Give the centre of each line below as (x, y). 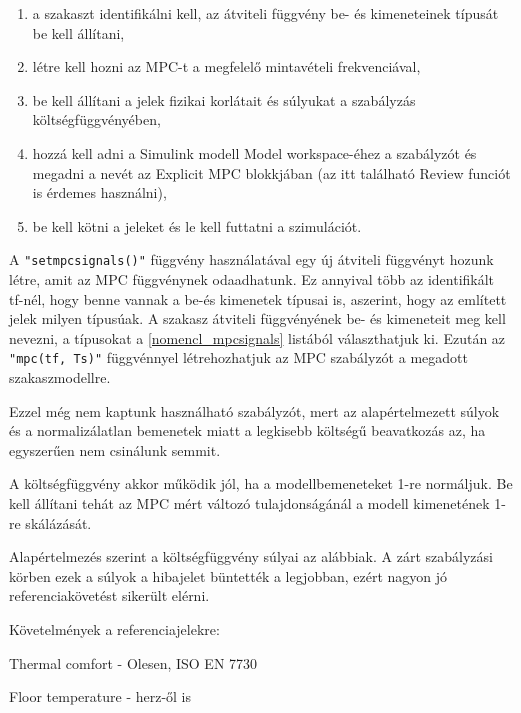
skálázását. (58, 522)
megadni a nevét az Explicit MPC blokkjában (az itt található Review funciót (271, 172)
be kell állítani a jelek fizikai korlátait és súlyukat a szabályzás (224, 99)
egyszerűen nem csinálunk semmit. (115, 449)
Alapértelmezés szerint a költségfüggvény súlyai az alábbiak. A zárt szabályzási (251, 556)
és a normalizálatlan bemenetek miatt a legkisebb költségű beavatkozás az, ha (247, 430)
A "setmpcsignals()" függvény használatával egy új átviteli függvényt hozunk (251, 259)
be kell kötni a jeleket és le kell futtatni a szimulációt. (197, 225)
